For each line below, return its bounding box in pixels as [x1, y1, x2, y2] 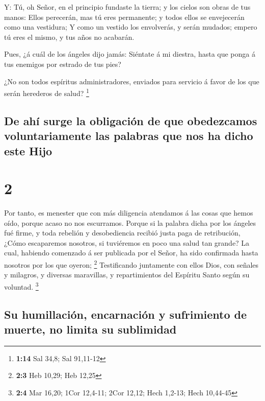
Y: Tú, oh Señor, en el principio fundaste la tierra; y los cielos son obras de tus [4, 2, 251, 12]
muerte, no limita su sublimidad [4, 321, 177, 337]
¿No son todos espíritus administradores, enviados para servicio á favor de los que [4, 76, 259, 86]
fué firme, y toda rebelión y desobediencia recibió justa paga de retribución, [4, 227, 241, 238]
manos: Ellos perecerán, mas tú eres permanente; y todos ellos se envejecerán [4, 11, 245, 22]
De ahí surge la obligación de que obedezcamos [4, 112, 257, 128]
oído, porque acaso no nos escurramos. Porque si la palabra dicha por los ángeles [4, 217, 256, 228]
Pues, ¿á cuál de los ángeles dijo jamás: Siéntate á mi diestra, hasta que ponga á [4, 49, 255, 59]
